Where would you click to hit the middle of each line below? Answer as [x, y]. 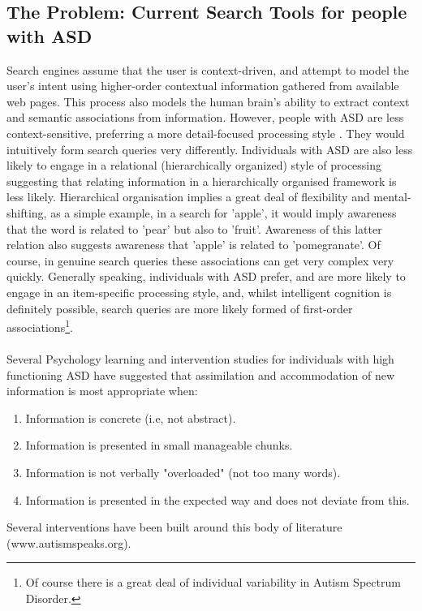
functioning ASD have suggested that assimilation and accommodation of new [201, 374]
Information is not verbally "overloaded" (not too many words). [183, 472]
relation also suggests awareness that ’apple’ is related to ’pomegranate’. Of [194, 245]
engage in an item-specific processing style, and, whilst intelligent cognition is [199, 292]
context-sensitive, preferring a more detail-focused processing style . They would [206, 133]
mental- [392, 197]
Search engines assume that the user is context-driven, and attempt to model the [208, 69]
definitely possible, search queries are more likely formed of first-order [180, 308]
